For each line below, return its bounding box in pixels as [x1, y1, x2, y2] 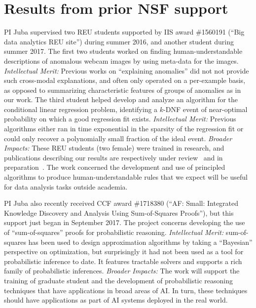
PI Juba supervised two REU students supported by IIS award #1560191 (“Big [4, 27, 245, 37]
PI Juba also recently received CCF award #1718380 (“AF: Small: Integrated [4, 198, 239, 208]
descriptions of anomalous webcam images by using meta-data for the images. [4, 55, 239, 66]
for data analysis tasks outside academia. [4, 181, 128, 192]
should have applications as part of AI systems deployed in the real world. [4, 295, 228, 305]
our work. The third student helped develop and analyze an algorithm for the [4, 94, 238, 105]
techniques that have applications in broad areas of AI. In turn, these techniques [4, 285, 248, 295]
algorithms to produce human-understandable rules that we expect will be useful [4, 172, 248, 182]
